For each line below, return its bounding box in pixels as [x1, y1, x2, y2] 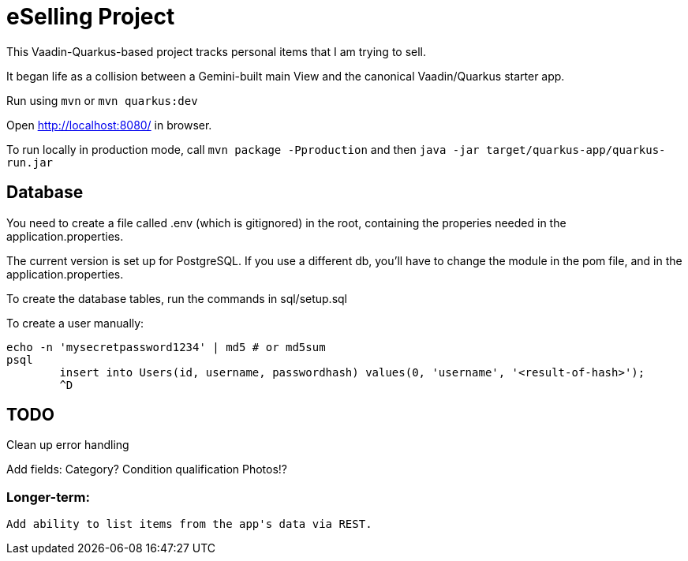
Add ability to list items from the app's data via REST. [6, 518, 372, 531]
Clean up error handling [6, 438, 129, 452]
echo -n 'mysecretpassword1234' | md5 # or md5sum [6, 340, 326, 353]
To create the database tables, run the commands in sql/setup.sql [6, 291, 348, 305]
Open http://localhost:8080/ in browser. [6, 118, 212, 132]
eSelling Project [6, 3, 175, 30]
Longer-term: [6, 488, 91, 505]
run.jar [6, 155, 54, 169]
